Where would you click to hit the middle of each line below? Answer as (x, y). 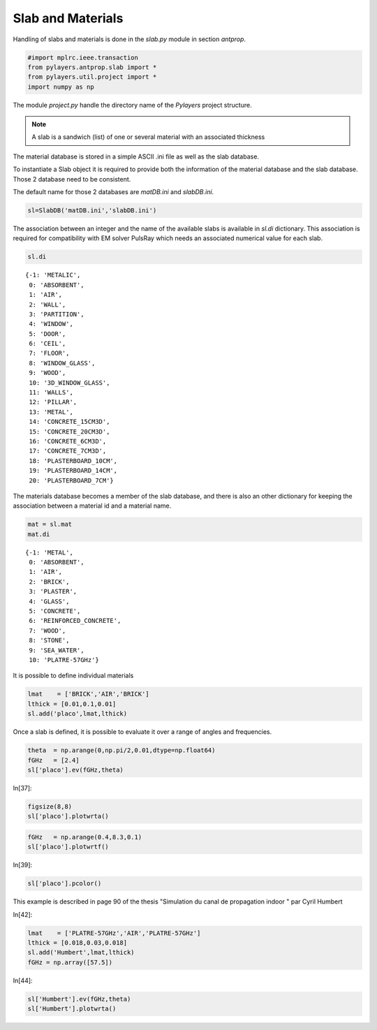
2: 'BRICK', (49, 582)
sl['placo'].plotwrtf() (68, 847)
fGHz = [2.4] (53, 760)
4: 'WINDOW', (51, 324)
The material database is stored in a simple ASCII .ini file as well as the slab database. (136, 156)
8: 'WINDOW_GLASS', (62, 363)
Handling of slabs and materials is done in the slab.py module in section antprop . (130, 39)
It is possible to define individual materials (73, 676)
